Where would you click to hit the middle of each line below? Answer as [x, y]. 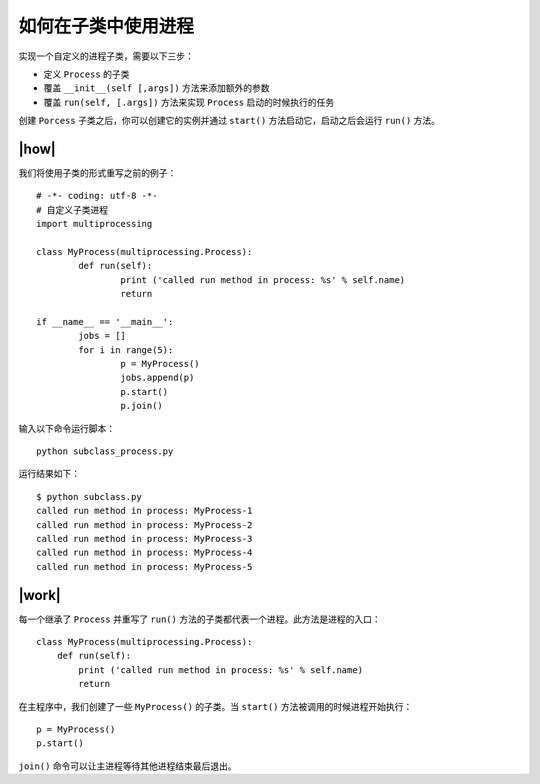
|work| [40, 595]
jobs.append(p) [157, 378]
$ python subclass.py [89, 496]
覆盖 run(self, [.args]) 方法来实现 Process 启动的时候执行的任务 [189, 102]
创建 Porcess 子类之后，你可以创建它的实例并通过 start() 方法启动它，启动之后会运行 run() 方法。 [229, 121]
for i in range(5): [126, 349]
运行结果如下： [49, 474]
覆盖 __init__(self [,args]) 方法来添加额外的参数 [156, 88]
